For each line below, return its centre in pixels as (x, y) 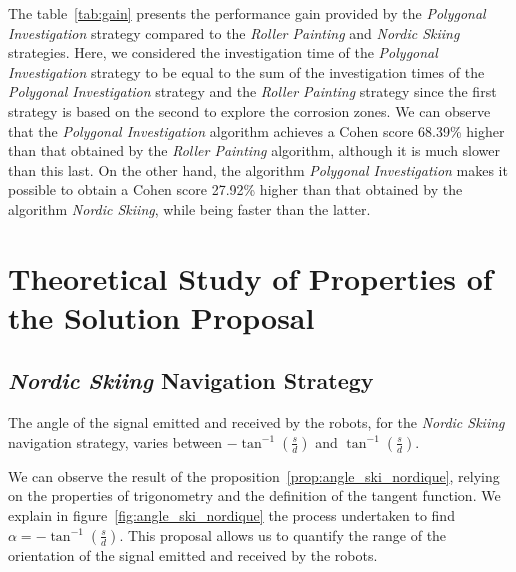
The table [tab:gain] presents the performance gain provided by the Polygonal (247, 13)
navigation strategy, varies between (115, 441)
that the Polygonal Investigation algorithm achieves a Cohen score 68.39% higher (256, 130)
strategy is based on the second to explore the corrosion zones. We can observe (249, 110)
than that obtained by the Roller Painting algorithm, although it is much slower (254, 150)
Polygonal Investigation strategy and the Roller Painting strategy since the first (252, 91)
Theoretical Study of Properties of (250, 277)
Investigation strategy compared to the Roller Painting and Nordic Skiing (234, 32)
